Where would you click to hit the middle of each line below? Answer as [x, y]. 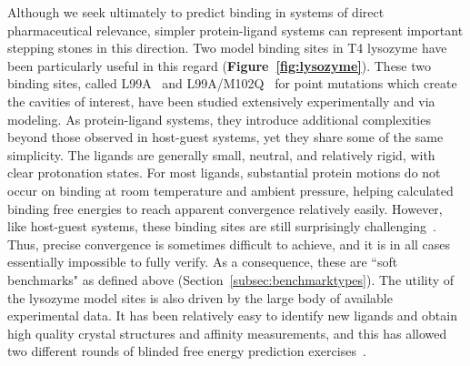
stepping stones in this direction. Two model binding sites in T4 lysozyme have [227, 48]
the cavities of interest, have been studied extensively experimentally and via [221, 101]
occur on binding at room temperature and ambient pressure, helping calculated [230, 190]
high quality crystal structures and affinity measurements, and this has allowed [227, 333]
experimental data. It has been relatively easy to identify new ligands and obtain [232, 315]
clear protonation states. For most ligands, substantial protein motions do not [224, 173]
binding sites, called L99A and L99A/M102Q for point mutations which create [232, 83]
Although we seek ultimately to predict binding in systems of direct [196, 12]
